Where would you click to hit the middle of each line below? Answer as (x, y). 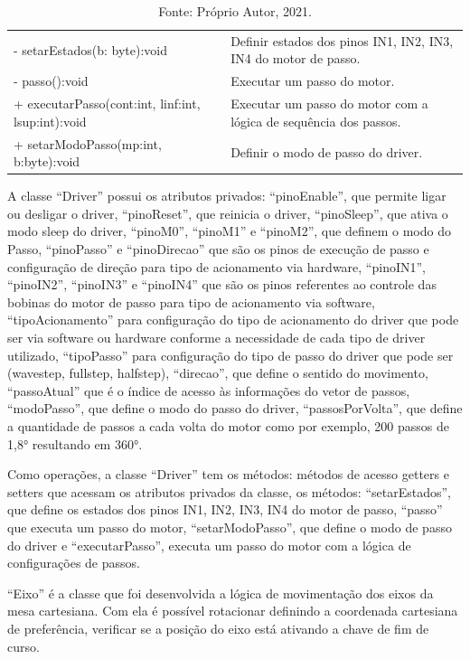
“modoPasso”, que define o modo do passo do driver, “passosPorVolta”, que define (235, 408)
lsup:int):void (50, 121)
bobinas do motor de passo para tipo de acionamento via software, (191, 301)
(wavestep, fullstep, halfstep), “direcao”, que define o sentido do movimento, (218, 373)
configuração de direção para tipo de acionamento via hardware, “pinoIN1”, (216, 266)
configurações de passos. (74, 563)
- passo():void (51, 81)
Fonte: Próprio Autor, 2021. (235, 11)
